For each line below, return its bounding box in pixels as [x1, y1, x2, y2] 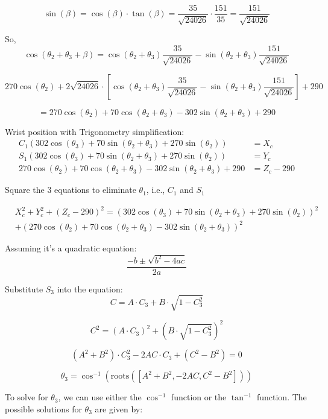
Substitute [5, 282, 43, 295]
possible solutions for [5, 403, 82, 415]
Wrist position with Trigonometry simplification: [5, 125, 184, 137]
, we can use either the [58, 391, 142, 403]
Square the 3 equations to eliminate [5, 183, 136, 196]
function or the [171, 391, 227, 403]
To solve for [5, 391, 48, 403]
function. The [256, 391, 307, 403]
